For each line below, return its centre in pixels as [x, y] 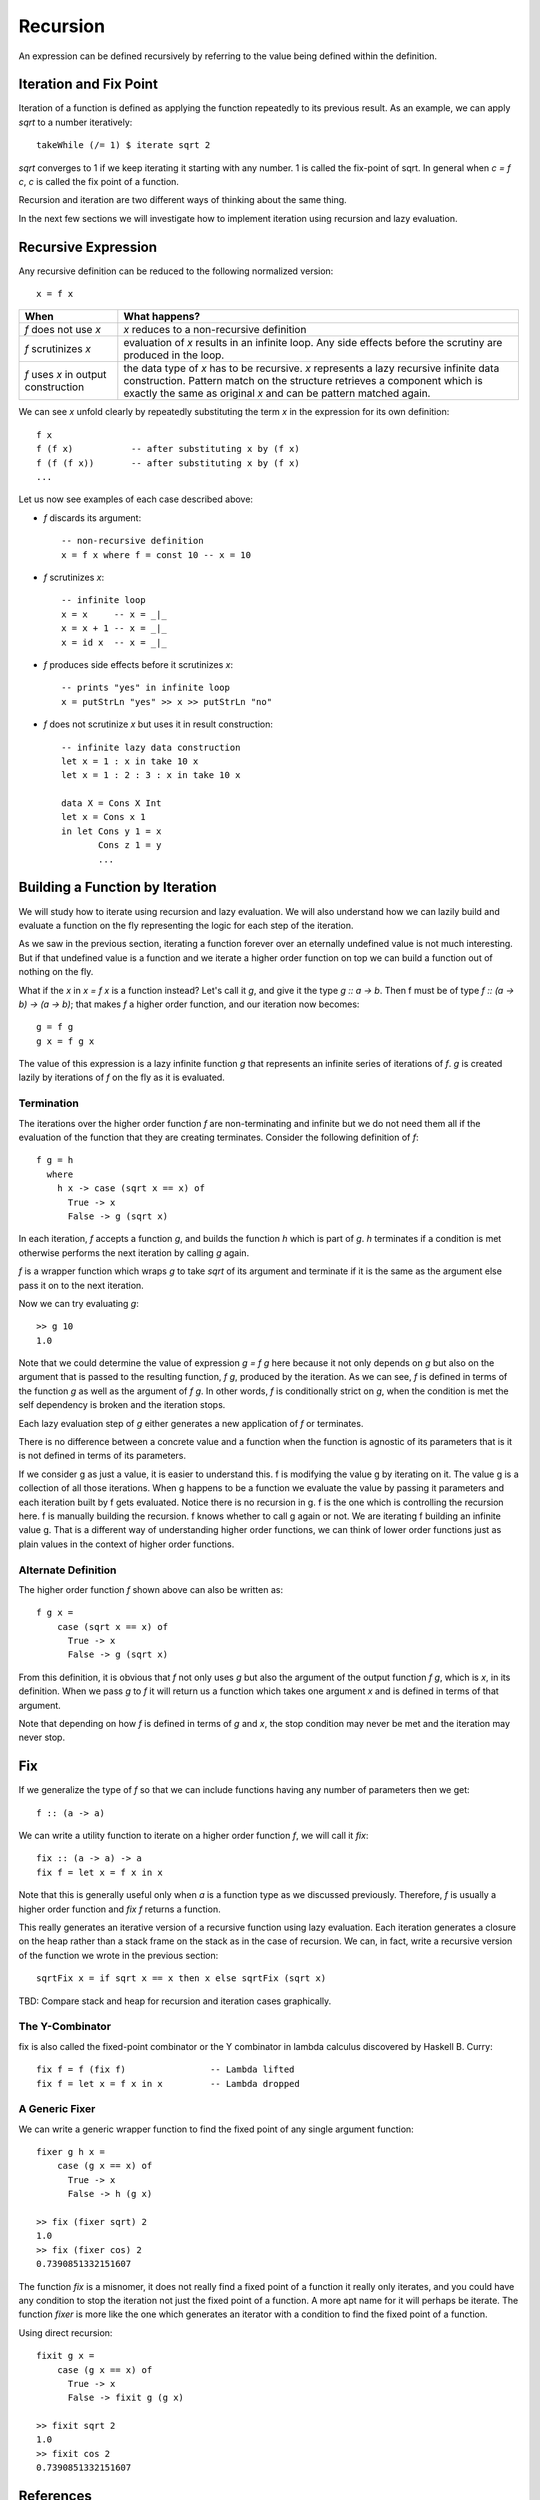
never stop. [41, 1737]
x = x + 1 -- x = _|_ [114, 628]
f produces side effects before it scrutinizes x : [138, 664]
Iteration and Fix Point [88, 84]
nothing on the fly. [56, 972]
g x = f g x [65, 1041]
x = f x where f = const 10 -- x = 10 [156, 554]
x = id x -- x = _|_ [114, 642]
